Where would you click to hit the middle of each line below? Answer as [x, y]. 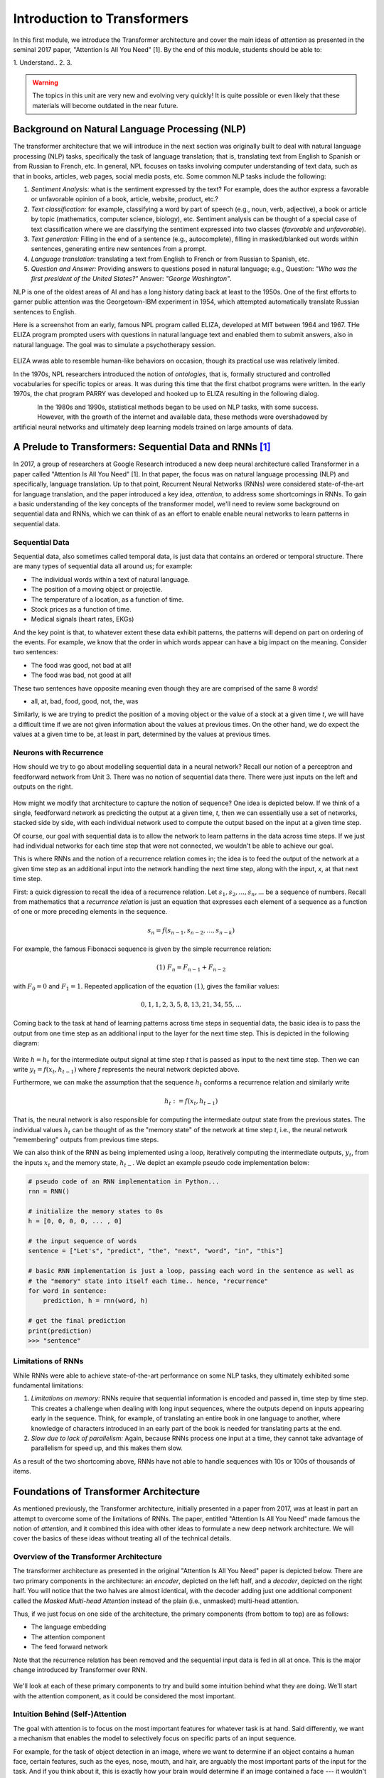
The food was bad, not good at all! [81, 675]
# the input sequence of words [83, 1241]
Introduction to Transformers [101, 18]
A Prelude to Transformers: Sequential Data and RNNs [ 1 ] [142, 447]
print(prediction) [60, 1331]
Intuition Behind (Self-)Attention [70, 1714]
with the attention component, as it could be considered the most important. [124, 1696]
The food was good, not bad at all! [81, 665]
